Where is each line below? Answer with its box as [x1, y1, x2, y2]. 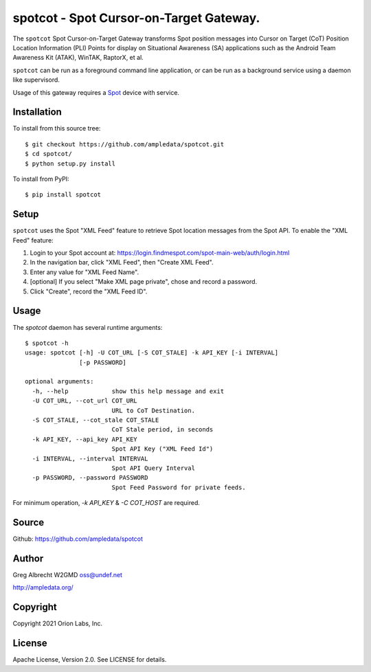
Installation [12, 107, 62, 118]
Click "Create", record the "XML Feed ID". [30, 287, 148, 295]
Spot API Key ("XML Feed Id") [111, 445, 214, 453]
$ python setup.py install [25, 159, 116, 168]
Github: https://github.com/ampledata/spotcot [12, 535, 144, 543]
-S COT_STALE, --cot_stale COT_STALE [32, 416, 159, 424]
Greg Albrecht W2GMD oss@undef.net [12, 570, 123, 579]
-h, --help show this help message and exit [32, 387, 225, 395]
